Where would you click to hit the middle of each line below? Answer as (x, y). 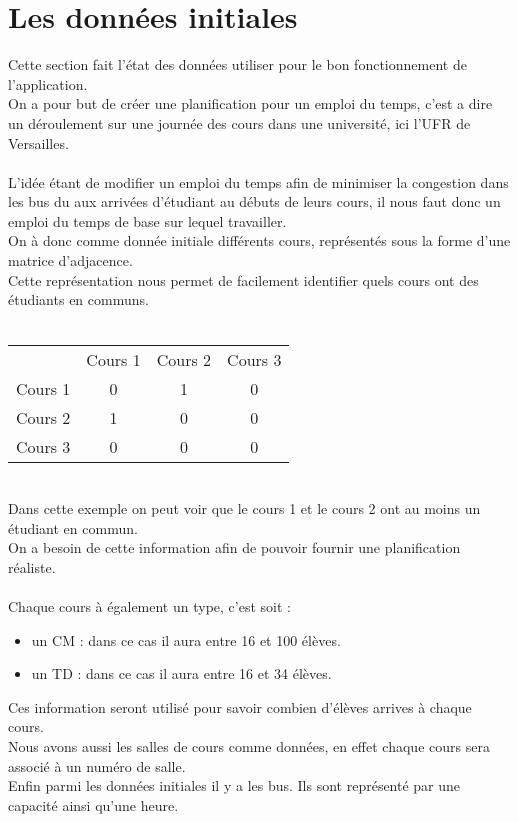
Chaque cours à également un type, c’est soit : (149, 606)
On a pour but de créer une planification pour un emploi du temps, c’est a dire (250, 103)
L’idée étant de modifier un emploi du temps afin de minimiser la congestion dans (258, 181)
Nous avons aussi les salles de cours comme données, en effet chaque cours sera (249, 745)
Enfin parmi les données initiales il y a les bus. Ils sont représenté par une (234, 785)
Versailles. (38, 142)
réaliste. (32, 566)
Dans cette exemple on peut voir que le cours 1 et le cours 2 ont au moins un (244, 508)
